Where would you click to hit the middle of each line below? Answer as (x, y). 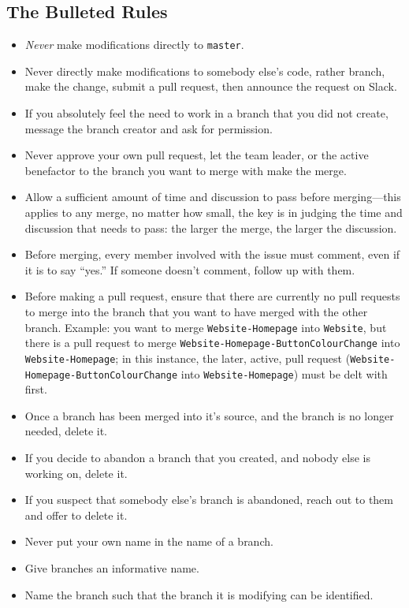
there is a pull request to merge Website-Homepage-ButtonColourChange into (212, 343)
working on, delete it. (76, 473)
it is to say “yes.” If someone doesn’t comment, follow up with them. (190, 269)
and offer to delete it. (76, 515)
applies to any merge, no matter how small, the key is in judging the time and (214, 213)
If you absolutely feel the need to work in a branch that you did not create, (206, 113)
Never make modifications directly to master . (134, 45)
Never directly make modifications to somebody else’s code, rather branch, (205, 71)
